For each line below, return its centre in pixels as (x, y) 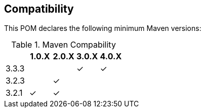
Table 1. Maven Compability (64, 45)
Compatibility (39, 9)
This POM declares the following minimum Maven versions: (103, 28)
